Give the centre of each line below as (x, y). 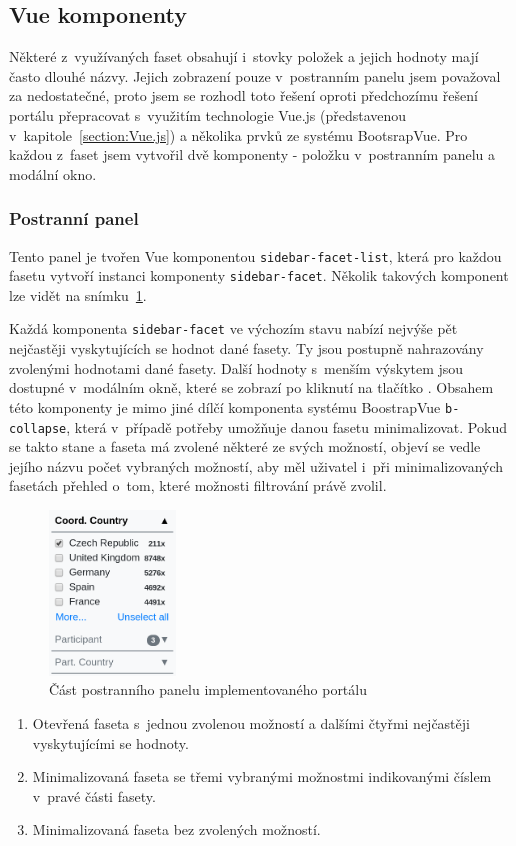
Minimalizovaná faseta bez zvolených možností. (176, 829)
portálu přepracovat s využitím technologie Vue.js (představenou (208, 114)
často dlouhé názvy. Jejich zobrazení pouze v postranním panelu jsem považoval (255, 75)
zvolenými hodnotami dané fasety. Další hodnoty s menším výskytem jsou (236, 367)
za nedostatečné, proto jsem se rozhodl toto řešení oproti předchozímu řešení (243, 95)
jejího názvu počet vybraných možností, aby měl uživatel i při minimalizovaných (256, 465)
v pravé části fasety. (94, 795)
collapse (38, 428)
